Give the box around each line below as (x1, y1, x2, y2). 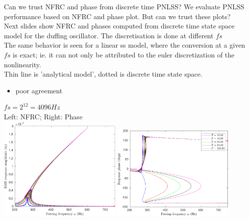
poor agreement (15, 85, 63, 95)
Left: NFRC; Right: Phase (4, 111, 83, 121)
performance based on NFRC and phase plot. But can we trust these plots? (4, 11, 231, 21)
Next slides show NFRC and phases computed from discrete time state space (4, 21, 235, 31)
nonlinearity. (4, 59, 41, 69)
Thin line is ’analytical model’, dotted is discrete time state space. (4, 69, 202, 79)
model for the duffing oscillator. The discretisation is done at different (4, 30, 214, 40)
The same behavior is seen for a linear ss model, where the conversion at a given (4, 40, 246, 50)
